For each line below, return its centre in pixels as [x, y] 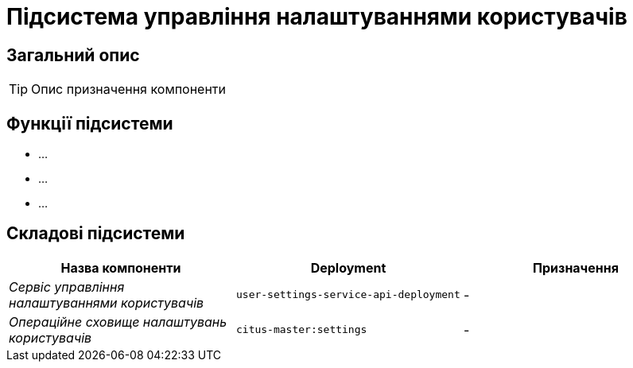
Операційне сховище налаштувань [118, 322]
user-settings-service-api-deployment [348, 295]
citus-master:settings [301, 330]
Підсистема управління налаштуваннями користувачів [317, 17]
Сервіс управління [67, 287]
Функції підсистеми [90, 123]
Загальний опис [73, 55]
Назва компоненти [121, 267]
